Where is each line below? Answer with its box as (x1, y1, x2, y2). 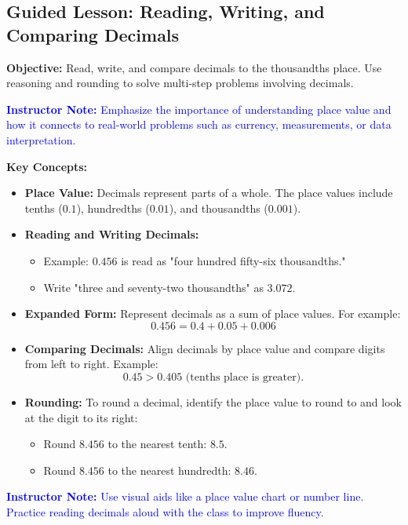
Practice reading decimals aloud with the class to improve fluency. (6, 503, 324, 520)
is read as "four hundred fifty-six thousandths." (121, 252, 346, 268)
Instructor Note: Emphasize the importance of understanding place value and (6, 100, 392, 117)
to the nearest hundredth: (107, 461, 231, 478)
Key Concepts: (6, 158, 88, 174)
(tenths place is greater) (185, 371, 301, 383)
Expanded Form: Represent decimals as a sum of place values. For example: (24, 305, 401, 322)
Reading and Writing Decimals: (24, 226, 199, 242)
